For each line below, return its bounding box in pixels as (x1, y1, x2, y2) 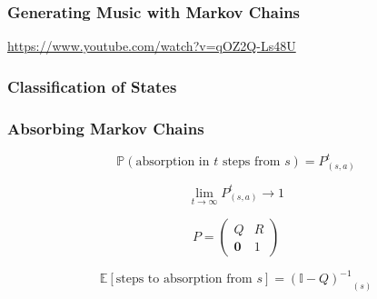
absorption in (135, 155, 210, 169)
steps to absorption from (115, 273, 253, 286)
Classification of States (7, 75, 177, 97)
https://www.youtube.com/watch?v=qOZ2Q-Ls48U (7, 36, 296, 55)
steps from (222, 155, 281, 169)
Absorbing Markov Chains (7, 116, 204, 139)
